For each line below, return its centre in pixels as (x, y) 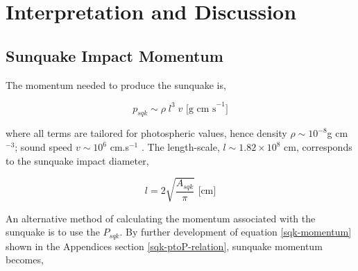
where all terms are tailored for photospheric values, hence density (146, 133)
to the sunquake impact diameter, (77, 160)
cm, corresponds (318, 147)
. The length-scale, (180, 147)
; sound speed (44, 147)
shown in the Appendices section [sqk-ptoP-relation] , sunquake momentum (164, 246)
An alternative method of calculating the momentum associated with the (161, 218)
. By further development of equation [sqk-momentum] (236, 232)
